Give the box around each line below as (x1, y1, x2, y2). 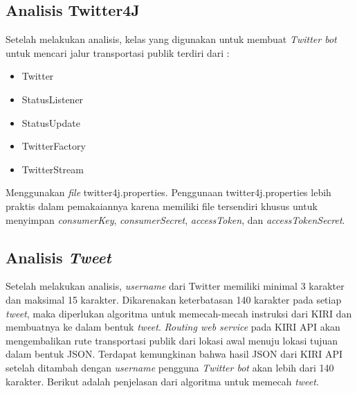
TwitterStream (21, 161, 84, 176)
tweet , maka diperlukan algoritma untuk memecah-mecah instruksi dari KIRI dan (6, 306, 352, 320)
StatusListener (21, 91, 84, 106)
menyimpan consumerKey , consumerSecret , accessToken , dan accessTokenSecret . (6, 212, 345, 227)
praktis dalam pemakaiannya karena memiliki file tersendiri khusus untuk (6, 198, 318, 213)
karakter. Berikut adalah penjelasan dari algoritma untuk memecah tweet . (6, 374, 319, 388)
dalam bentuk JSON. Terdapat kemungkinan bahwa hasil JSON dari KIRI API (6, 347, 343, 361)
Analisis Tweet (6, 246, 111, 268)
